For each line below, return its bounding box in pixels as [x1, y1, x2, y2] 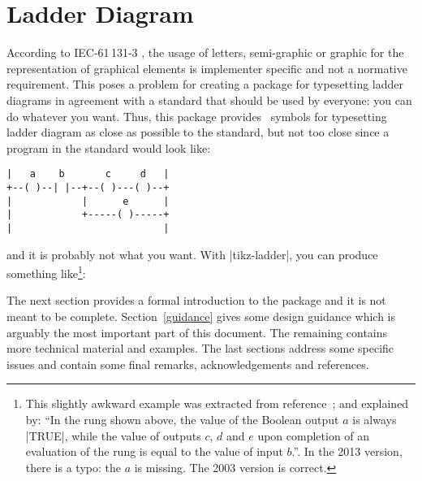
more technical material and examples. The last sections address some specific [6, 340, 394, 357]
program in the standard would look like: [6, 139, 211, 156]
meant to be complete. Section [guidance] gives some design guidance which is [6, 308, 396, 324]
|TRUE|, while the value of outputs [25, 427, 201, 444]
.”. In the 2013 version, [291, 443, 403, 460]
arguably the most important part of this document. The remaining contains [6, 323, 388, 340]
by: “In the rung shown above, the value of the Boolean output [25, 410, 339, 427]
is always [352, 410, 397, 427]
